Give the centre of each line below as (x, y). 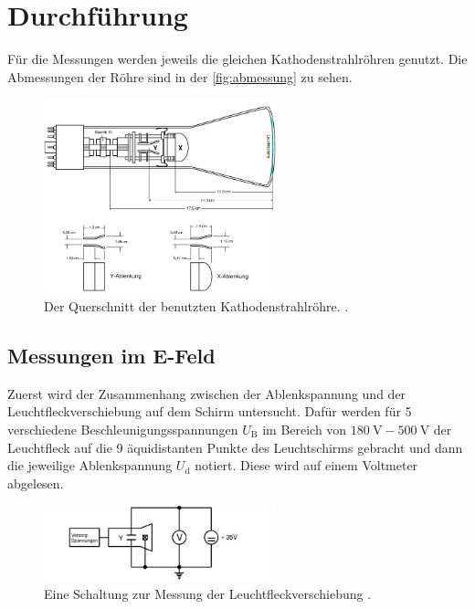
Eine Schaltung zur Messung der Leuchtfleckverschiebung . (208, 593)
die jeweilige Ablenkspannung (90, 465)
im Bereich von (305, 430)
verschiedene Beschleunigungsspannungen (123, 430)
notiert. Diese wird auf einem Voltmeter (306, 465)
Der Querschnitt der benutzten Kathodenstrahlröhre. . (196, 306)
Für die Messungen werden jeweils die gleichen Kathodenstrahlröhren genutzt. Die (237, 59)
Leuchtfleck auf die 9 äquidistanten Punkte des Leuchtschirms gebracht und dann (235, 447)
